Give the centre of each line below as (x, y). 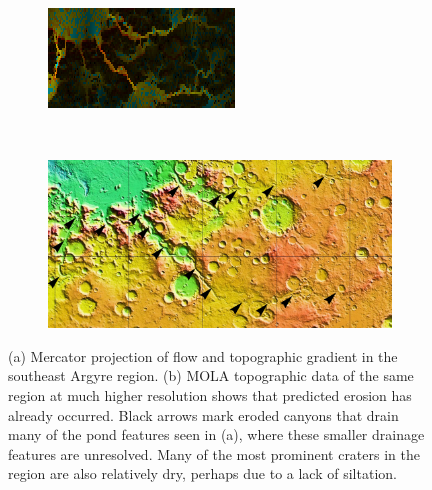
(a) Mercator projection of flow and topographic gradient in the (203, 355)
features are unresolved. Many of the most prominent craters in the (214, 453)
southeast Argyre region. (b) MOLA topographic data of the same (211, 375)
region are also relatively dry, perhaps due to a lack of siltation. (202, 473)
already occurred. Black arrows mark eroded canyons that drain (203, 414)
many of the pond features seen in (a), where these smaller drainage (216, 434)
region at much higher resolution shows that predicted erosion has (210, 394)
